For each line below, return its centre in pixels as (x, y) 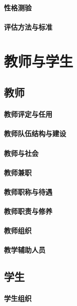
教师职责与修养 (28, 211)
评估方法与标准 (28, 26)
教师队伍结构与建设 (35, 133)
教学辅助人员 (25, 250)
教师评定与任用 (28, 114)
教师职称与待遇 (28, 191)
